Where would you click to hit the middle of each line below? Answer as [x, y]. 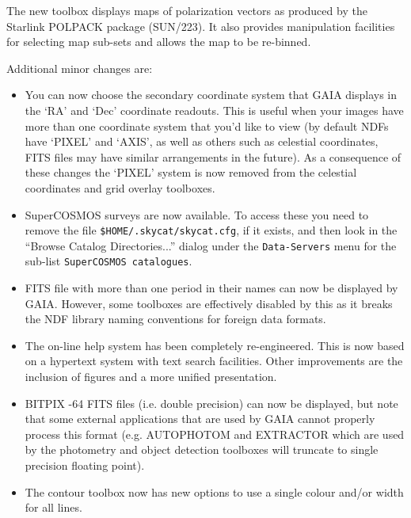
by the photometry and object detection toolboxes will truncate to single [202, 449]
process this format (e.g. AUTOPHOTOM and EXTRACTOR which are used [215, 434]
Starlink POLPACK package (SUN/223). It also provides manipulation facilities [201, 26]
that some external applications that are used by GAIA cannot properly [200, 419]
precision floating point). [85, 465]
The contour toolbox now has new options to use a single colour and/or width [214, 491]
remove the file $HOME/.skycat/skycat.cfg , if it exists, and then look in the [211, 230]
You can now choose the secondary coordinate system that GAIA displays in [211, 95]
